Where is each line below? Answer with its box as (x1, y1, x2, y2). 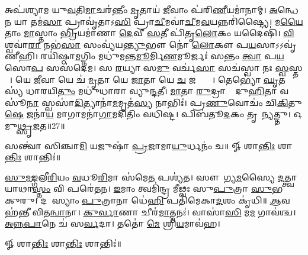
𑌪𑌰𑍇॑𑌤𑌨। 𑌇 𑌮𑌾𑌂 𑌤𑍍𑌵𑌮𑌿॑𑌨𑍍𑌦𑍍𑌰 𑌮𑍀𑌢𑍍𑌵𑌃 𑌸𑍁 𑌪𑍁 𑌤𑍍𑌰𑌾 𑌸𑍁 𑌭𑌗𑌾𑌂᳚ (67, 182, 290, 195)
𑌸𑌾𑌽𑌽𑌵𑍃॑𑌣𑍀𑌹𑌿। (256, 38, 297, 50)
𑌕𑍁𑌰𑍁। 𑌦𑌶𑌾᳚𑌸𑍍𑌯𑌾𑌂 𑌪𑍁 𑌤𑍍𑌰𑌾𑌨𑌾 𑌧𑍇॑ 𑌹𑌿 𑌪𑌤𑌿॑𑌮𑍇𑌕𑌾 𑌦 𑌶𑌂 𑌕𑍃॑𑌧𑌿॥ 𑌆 (5, 193, 281, 206)
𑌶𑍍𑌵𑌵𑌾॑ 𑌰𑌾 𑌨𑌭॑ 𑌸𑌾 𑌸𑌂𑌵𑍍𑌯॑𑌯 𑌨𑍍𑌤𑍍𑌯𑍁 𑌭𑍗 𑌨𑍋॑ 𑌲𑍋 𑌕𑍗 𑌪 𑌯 (5, 38, 256, 50)
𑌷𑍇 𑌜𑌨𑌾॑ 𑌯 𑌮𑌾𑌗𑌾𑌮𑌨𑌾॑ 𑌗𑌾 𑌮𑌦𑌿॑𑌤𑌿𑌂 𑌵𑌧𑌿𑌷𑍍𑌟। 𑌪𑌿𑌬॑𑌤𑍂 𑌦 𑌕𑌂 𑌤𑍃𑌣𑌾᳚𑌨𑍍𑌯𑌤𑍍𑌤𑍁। (5, 108, 291, 120)
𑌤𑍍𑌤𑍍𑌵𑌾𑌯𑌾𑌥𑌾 (284, 170, 297, 183)
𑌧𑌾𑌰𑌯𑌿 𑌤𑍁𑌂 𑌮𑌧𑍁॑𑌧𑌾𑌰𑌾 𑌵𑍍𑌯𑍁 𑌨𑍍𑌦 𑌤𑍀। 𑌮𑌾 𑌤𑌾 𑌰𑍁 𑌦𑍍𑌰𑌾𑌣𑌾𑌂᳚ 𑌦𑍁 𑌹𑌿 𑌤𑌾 (25, 85, 277, 97)
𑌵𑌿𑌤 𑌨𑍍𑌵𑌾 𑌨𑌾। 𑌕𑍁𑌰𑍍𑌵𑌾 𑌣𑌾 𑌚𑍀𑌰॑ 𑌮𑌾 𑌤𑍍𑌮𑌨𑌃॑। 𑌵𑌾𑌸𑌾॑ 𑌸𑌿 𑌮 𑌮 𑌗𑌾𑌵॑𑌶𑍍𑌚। (32, 205, 296, 218)
